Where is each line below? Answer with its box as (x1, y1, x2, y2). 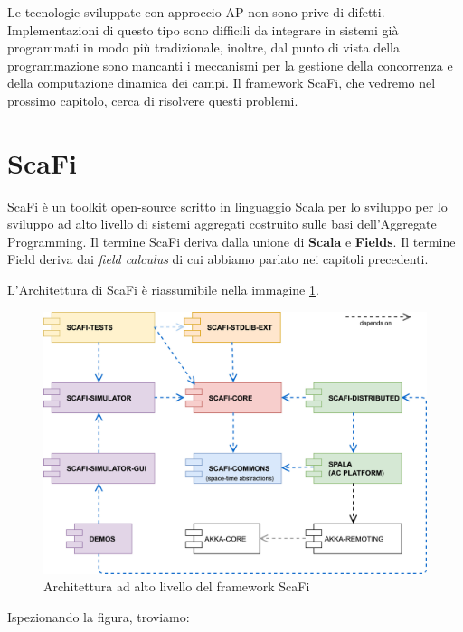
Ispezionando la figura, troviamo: (7, 607, 190, 626)
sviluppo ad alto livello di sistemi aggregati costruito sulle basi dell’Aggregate (7, 214, 437, 233)
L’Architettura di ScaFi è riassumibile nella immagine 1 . (7, 280, 319, 299)
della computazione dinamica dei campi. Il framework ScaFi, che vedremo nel (7, 73, 436, 92)
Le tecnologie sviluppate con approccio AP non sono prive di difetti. (7, 3, 385, 21)
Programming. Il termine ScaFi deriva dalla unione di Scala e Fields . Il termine (7, 231, 456, 250)
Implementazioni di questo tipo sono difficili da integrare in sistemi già (7, 20, 399, 39)
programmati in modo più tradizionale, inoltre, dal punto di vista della (7, 38, 400, 57)
